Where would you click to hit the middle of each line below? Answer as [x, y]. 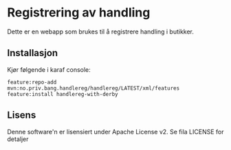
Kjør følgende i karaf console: [49, 69]
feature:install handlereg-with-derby [63, 94]
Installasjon [33, 53]
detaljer [18, 139]
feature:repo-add [32, 82]
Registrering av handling [79, 13]
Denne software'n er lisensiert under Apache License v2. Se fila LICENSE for [116, 132]
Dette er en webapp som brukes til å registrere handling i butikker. [101, 32]
